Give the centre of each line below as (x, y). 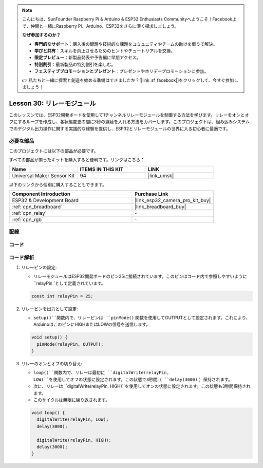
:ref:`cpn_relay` (29, 213)
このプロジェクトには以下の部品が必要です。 (54, 150)
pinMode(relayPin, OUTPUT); (70, 344)
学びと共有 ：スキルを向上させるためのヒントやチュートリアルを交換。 (105, 51)
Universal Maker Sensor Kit (43, 175)
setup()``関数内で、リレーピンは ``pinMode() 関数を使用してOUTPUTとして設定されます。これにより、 (142, 318)
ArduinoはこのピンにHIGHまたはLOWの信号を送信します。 (92, 324)
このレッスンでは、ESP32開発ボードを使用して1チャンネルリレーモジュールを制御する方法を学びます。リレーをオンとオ (129, 115)
